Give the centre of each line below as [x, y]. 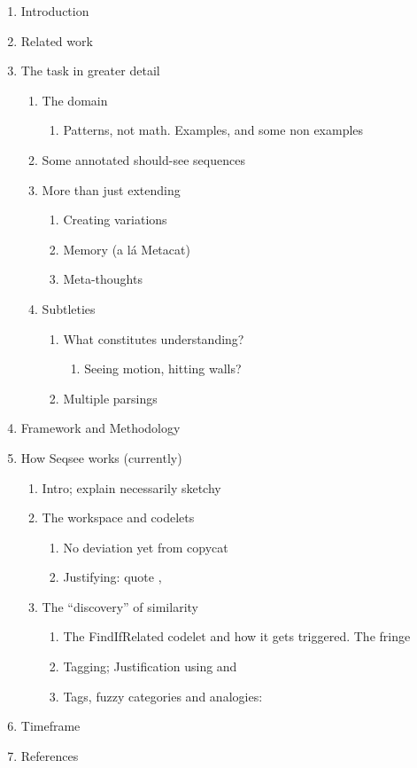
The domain [75, 100]
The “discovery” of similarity [120, 606]
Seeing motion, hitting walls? [163, 368]
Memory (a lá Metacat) [127, 249]
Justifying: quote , [112, 577]
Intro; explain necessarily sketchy [131, 487]
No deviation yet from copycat [146, 547]
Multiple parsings [110, 398]
